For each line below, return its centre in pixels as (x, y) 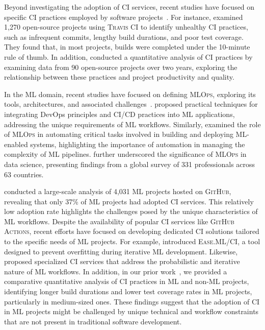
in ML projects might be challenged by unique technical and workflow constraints (131, 311)
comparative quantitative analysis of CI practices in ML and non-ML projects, (127, 281)
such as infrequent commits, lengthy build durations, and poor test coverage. (124, 37)
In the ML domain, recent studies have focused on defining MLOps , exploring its (130, 94)
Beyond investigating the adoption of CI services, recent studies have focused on (129, 7)
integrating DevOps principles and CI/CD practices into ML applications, (120, 114)
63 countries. (24, 174)
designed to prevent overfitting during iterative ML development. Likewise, (121, 251)
